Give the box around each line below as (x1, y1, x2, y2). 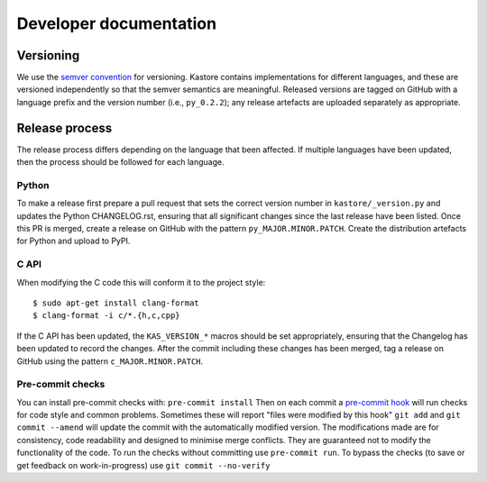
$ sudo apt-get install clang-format (32, 297, 200, 308)
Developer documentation (16, 14, 216, 33)
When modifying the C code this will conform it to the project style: (16, 277, 266, 287)
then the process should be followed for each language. (16, 157, 225, 168)
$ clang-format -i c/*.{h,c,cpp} (32, 311, 180, 321)
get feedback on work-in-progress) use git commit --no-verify (16, 459, 271, 470)
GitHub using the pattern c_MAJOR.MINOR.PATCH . (16, 356, 204, 367)
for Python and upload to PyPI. (16, 235, 131, 247)
